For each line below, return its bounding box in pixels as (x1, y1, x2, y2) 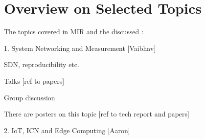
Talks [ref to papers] (4, 75, 65, 86)
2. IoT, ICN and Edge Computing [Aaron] (4, 125, 130, 135)
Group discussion (4, 92, 55, 102)
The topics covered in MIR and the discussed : (4, 26, 143, 37)
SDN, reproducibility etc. (4, 59, 79, 69)
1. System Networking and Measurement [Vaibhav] (4, 43, 156, 53)
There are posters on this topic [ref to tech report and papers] (4, 109, 189, 119)
